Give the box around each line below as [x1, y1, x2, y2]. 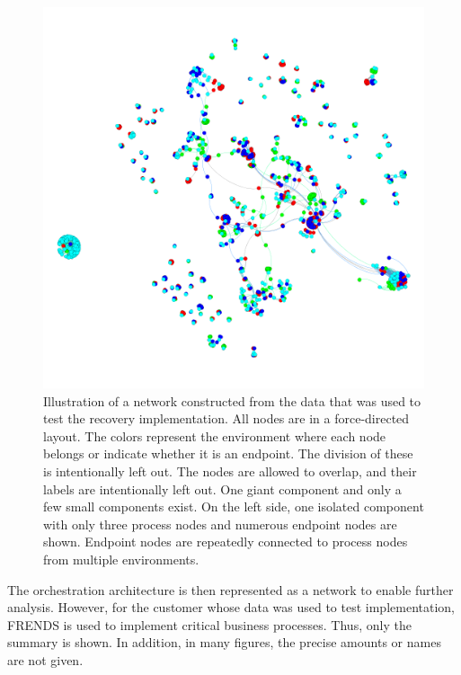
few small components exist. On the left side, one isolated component [43, 497, 424, 516]
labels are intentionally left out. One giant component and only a [43, 479, 402, 498]
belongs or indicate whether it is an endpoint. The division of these [43, 444, 413, 463]
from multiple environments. [43, 549, 199, 568]
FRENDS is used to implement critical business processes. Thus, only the [7, 615, 412, 634]
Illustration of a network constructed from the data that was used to [43, 391, 421, 410]
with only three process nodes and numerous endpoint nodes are [43, 514, 397, 533]
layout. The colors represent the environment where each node [43, 426, 386, 445]
